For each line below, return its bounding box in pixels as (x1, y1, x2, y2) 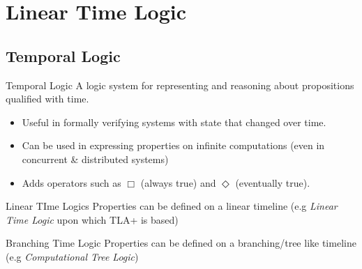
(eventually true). (235, 175, 310, 190)
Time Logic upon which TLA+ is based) (6, 212, 179, 226)
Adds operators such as (22, 175, 121, 190)
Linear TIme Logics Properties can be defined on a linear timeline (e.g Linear (6, 199, 338, 213)
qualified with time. (6, 91, 89, 106)
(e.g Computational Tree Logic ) (6, 249, 139, 263)
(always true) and (140, 175, 216, 190)
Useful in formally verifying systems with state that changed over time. (22, 114, 326, 129)
